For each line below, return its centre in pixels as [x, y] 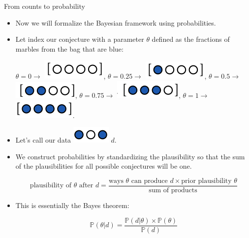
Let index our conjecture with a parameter [80, 39]
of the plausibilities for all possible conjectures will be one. [104, 166]
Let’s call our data [43, 140]
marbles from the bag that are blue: [69, 48]
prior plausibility [206, 181]
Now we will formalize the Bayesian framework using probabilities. [116, 22]
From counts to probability [45, 6]
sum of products [173, 190]
